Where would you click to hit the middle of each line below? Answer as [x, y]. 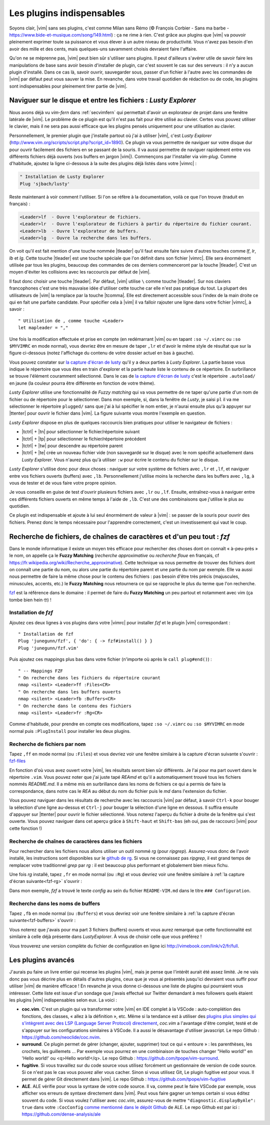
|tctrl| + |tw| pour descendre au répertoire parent [72, 446]
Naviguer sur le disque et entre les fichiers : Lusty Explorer [102, 100]
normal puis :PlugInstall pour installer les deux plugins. [70, 731]
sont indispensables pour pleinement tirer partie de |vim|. [68, 86]
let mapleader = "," [43, 328]
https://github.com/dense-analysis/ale [61, 1114]
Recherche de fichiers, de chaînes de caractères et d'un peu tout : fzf [119, 536]
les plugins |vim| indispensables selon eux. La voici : [63, 1000]
